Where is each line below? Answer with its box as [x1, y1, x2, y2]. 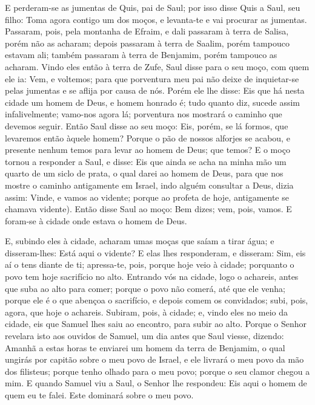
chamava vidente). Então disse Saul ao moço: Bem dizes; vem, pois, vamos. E [5, 202, 292, 215]
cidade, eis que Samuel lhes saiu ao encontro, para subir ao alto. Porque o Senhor [5, 317, 307, 330]
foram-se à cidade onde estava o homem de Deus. [5, 214, 187, 227]
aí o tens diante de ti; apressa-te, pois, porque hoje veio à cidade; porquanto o [5, 258, 294, 271]
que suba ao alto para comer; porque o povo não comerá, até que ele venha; [5, 282, 285, 294]
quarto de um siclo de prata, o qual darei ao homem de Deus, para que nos [5, 167, 283, 180]
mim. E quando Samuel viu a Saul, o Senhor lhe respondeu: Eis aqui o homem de [5, 377, 307, 389]
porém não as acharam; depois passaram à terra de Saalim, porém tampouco [5, 36, 290, 49]
